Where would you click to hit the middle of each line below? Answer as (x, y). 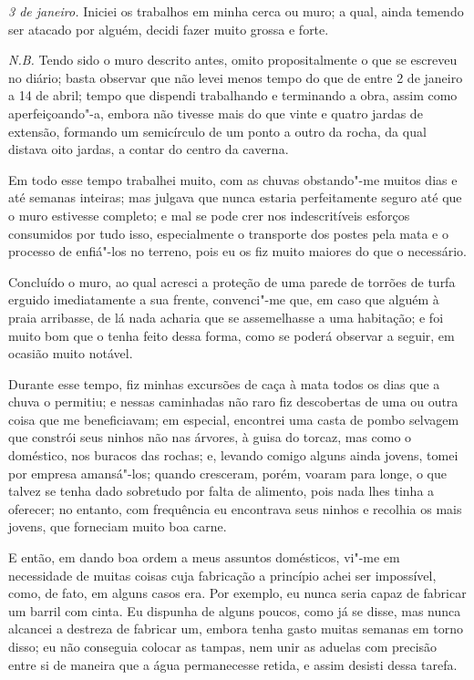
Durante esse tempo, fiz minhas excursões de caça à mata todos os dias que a (224, 383)
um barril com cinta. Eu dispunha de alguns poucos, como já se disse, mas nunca (235, 610)
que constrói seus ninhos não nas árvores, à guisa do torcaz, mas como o (210, 437)
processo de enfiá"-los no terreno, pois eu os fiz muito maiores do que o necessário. (237, 251)
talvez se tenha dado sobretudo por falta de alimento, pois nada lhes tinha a (222, 491)
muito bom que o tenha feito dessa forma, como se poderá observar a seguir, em (232, 335)
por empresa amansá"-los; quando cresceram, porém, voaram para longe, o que (228, 473)
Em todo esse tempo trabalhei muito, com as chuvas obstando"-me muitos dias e (233, 179)
